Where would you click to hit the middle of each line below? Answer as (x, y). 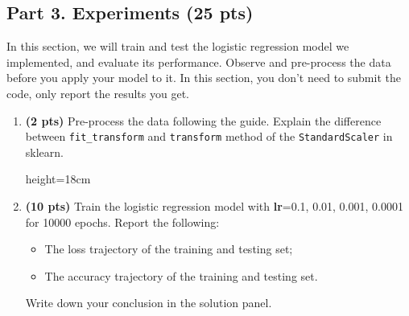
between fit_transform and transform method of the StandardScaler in (209, 136)
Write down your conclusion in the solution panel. (149, 303)
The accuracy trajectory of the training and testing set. (181, 275)
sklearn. (44, 152)
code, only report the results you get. (98, 93)
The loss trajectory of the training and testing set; (169, 249)
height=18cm (58, 179)
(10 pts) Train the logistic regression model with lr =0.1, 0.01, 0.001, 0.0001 (214, 206)
